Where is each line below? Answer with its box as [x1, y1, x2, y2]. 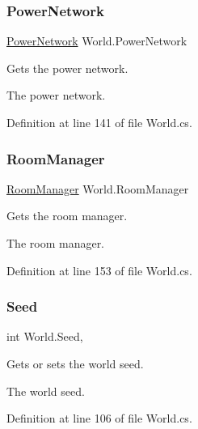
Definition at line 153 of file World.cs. [6, 261, 192, 278]
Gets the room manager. [6, 207, 128, 224]
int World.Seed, [6, 328, 83, 345]
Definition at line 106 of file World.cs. [6, 410, 192, 427]
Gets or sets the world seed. [6, 355, 144, 372]
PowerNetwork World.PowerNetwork [6, 32, 187, 49]
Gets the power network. [6, 59, 128, 76]
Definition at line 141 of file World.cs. [6, 114, 192, 130]
